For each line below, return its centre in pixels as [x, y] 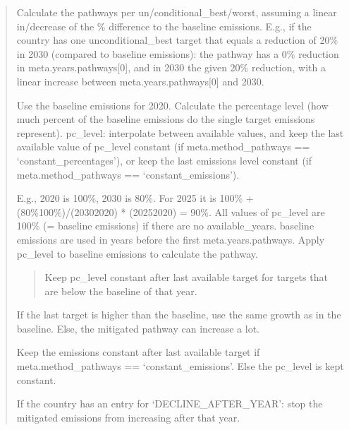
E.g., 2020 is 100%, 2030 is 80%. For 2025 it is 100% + [135, 198]
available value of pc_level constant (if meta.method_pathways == [163, 147]
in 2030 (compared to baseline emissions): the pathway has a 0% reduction [178, 53]
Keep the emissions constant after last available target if [138, 352]
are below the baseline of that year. [121, 291]
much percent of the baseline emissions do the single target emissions [166, 119]
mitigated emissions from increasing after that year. [128, 417]
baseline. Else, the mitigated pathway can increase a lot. [138, 328]
